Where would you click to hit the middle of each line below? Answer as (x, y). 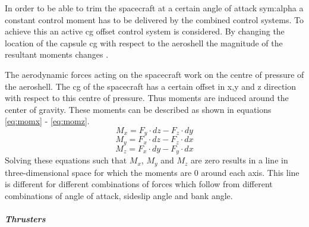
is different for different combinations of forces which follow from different (139, 184)
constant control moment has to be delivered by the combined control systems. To (154, 19)
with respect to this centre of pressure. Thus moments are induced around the (147, 98)
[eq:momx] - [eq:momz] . (47, 121)
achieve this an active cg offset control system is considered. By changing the (145, 31)
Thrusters (25, 219)
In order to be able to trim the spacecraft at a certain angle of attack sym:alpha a (154, 8)
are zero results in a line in (239, 160)
